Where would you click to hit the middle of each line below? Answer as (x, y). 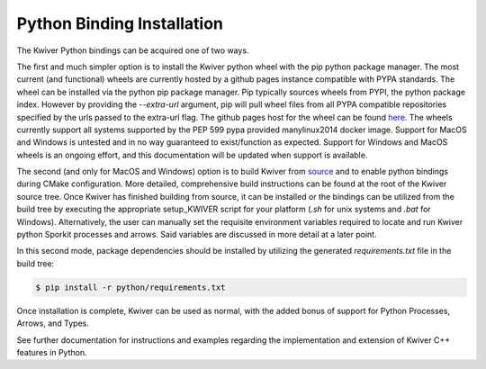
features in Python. (52, 352)
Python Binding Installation (120, 23)
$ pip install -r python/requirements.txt (130, 287)
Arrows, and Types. (53, 323)
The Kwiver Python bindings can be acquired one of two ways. (133, 50)
